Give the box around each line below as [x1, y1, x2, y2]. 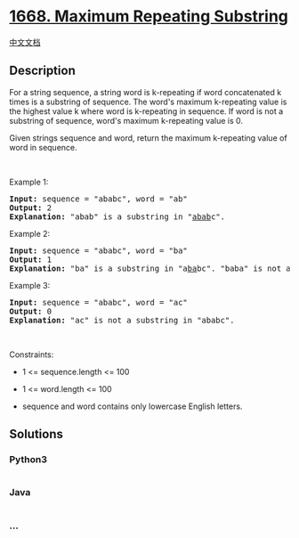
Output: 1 [9, 254, 52, 265]
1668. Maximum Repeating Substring [9, 6, 289, 27]
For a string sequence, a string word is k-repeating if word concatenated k [9, 86, 282, 97]
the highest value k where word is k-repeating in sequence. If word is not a [9, 105, 284, 117]
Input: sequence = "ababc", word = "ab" [9, 193, 189, 204]
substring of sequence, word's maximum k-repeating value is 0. [9, 115, 243, 126]
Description [9, 63, 76, 78]
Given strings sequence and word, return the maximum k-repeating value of [9, 132, 287, 143]
